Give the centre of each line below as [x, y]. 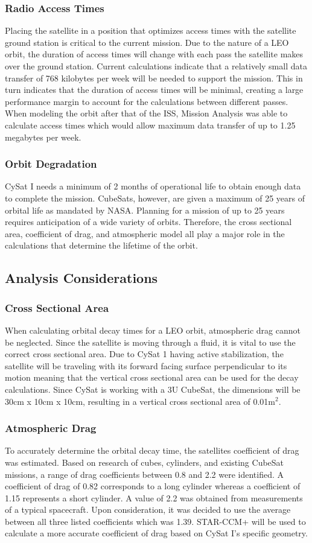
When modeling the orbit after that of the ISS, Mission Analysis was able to [146, 113]
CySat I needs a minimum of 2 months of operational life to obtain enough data [153, 186]
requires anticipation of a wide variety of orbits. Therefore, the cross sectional [148, 222]
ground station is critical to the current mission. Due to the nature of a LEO [147, 42]
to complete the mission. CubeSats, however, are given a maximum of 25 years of [155, 198]
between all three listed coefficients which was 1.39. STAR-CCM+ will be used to [155, 521]
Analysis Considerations [81, 278]
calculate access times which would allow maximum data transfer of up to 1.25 [150, 125]
